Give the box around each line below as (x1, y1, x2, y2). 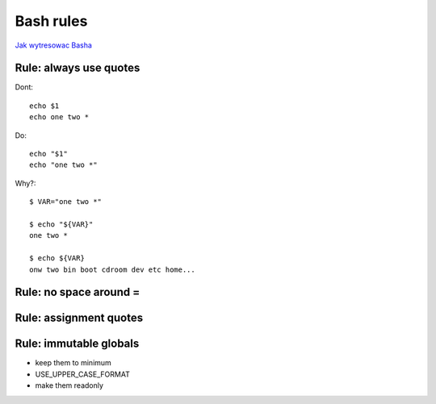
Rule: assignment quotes (15, 311, 144, 325)
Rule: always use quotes (15, 61, 140, 75)
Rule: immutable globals (15, 337, 140, 351)
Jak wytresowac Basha (15, 40, 93, 50)
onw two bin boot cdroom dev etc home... (29, 264, 195, 274)
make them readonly (35, 381, 104, 390)
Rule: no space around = (15, 285, 140, 299)
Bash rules (15, 12, 88, 30)
